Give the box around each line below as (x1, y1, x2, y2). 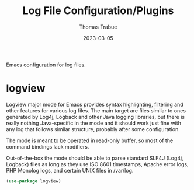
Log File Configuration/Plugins (22, 4, 174, 17)
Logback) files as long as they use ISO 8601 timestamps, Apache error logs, (6, 160, 189, 167)
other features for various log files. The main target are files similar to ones (6, 107, 186, 114)
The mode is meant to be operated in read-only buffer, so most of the (6, 137, 174, 144)
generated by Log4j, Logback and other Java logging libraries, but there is (6, 113, 185, 120)
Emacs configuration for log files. (6, 61, 86, 68)
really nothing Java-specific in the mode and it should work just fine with (6, 119, 181, 126)
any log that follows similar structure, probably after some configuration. (6, 125, 180, 132)
